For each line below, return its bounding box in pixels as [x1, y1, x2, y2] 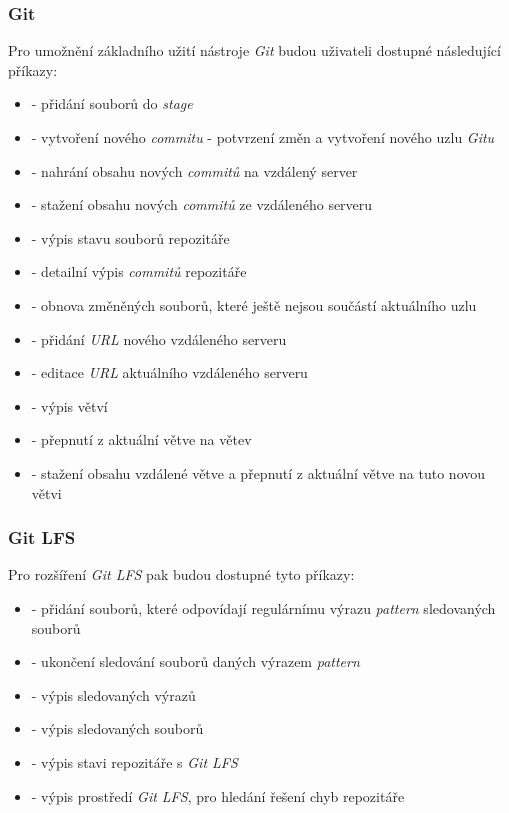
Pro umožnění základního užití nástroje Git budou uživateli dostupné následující [8, 40, 501, 61]
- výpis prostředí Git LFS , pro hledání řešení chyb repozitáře [31, 785, 405, 806]
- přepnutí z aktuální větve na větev [31, 429, 252, 450]
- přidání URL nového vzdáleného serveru [31, 328, 287, 349]
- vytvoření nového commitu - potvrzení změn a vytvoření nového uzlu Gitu [31, 127, 495, 147]
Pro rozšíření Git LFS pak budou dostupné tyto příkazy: [8, 564, 355, 585]
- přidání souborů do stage [31, 93, 193, 114]
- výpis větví [31, 395, 108, 416]
